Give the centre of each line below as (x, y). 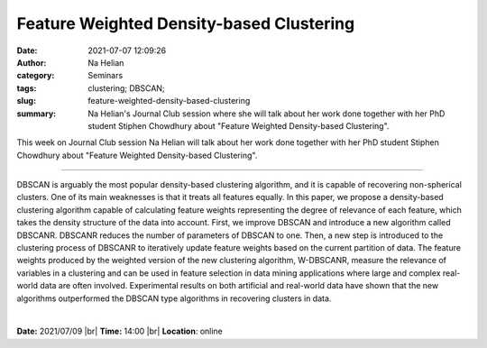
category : (36, 76)
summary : (37, 114)
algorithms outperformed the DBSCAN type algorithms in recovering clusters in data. (174, 298)
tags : (27, 88)
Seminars (106, 76)
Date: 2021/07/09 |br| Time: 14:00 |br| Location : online (119, 331)
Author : (32, 62)
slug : (26, 101)
